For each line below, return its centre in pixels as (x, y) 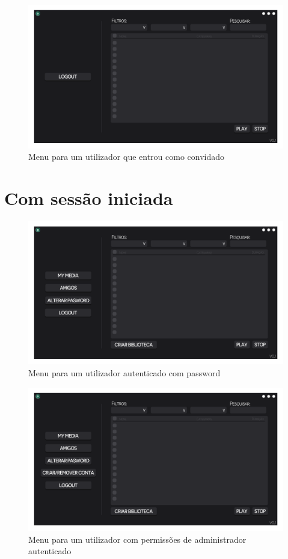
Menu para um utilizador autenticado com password (124, 372)
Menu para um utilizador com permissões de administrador (137, 539)
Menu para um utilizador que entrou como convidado (127, 157)
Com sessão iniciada (89, 197)
